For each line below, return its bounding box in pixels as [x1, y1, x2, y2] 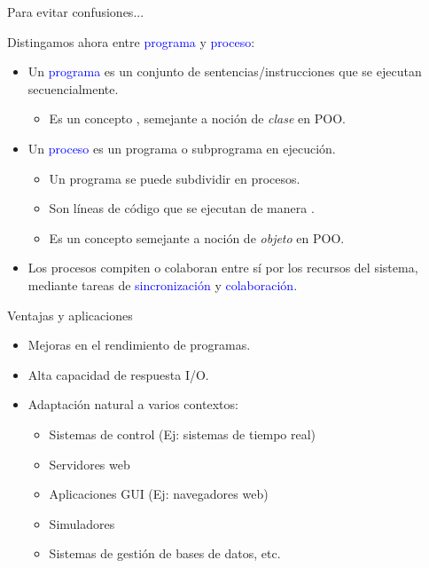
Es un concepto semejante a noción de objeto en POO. [49, 228, 345, 247]
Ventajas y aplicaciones [7, 305, 133, 324]
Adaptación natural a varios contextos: [27, 395, 238, 414]
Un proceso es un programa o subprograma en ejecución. [27, 138, 336, 157]
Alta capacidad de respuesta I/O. [27, 365, 209, 383]
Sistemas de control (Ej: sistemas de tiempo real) [49, 424, 316, 443]
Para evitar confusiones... [7, 3, 144, 20]
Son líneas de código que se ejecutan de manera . [49, 199, 315, 217]
